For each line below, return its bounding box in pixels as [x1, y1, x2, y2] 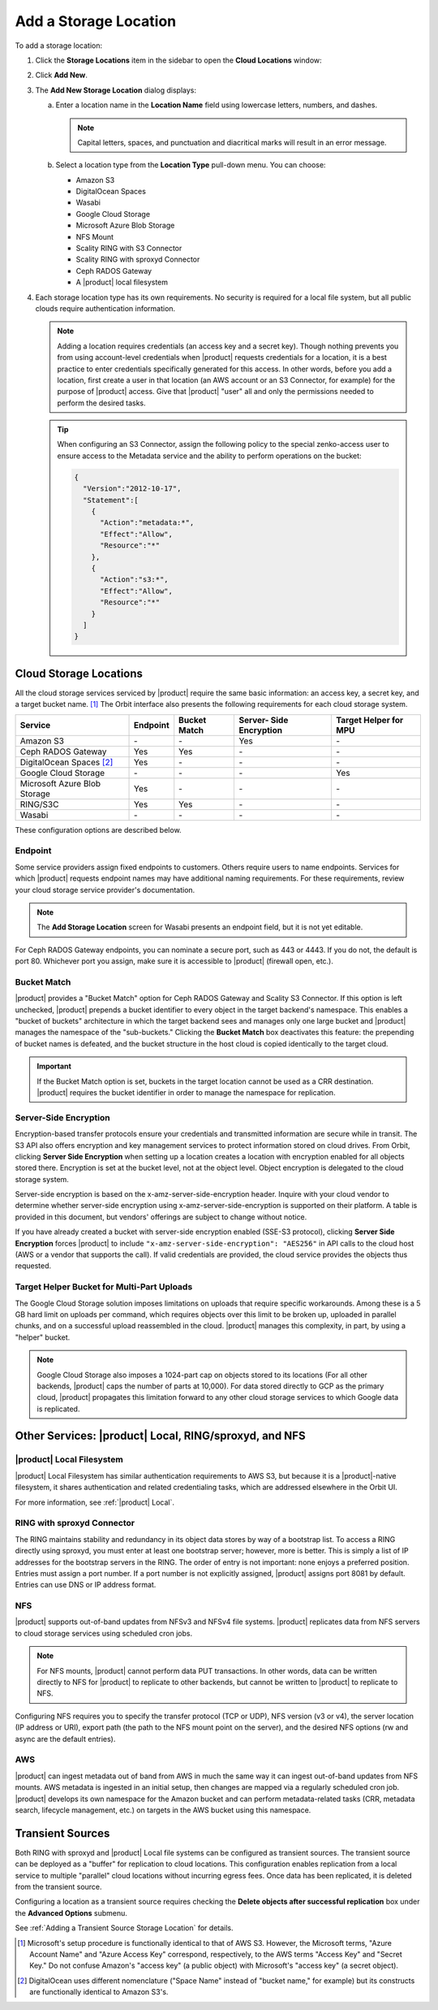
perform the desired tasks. [57, 398, 146, 408]
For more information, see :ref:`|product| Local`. [15, 1497, 174, 1507]
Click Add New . [35, 70, 88, 80]
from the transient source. [15, 1882, 102, 1891]
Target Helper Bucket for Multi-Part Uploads [15, 1281, 193, 1293]
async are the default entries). [15, 1734, 116, 1744]
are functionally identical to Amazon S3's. [29, 1987, 169, 1997]
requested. [15, 1261, 52, 1271]
